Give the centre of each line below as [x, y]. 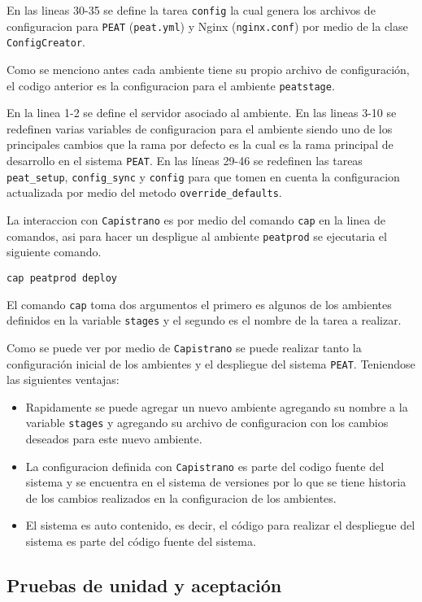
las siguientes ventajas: [63, 380]
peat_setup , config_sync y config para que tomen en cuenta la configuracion [203, 176]
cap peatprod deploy [62, 278]
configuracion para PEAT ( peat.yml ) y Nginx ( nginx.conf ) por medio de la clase [207, 26]
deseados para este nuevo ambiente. [114, 438]
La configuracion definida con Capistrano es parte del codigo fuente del [205, 466]
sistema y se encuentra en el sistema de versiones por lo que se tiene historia [216, 482]
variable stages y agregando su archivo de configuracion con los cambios [207, 423]
